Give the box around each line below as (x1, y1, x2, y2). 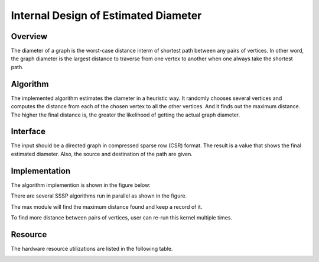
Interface (11, 127, 45, 137)
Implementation (11, 166, 71, 176)
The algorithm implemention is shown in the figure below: (11, 181, 151, 189)
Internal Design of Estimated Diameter (11, 9, 202, 22)
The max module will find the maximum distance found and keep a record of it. (11, 203, 203, 210)
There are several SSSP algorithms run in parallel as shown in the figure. (11, 192, 187, 199)
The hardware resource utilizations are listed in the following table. (11, 245, 173, 252)
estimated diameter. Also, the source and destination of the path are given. (11, 150, 193, 157)
